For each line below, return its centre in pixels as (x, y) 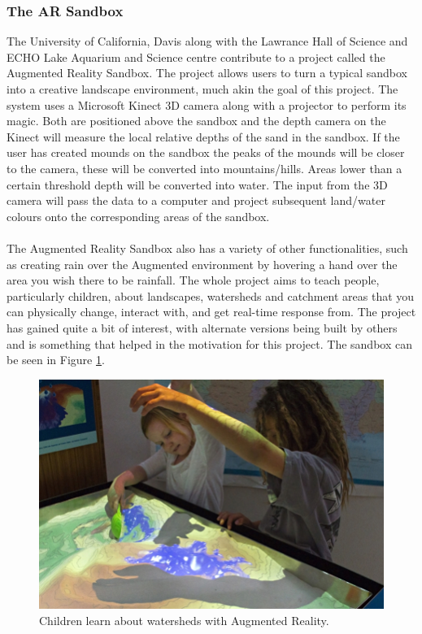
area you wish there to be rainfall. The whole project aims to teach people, (193, 280)
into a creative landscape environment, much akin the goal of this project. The (202, 89)
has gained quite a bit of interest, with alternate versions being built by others (202, 327)
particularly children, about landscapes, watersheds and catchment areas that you (211, 295)
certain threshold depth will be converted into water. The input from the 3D (197, 184)
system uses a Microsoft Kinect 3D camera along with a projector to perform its (207, 104)
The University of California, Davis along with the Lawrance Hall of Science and (207, 41)
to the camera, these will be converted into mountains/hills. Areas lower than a (204, 168)
